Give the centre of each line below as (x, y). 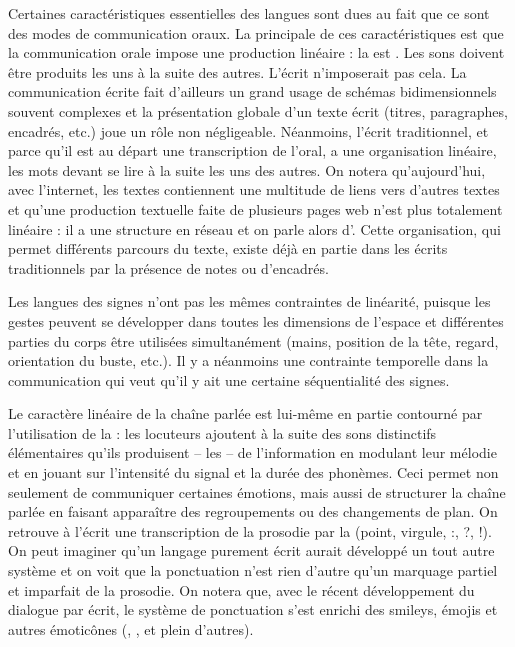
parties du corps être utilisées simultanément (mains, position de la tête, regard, (253, 340)
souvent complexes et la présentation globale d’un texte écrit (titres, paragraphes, (258, 110)
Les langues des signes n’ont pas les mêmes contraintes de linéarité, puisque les (249, 301)
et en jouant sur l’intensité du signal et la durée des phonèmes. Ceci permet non (253, 472)
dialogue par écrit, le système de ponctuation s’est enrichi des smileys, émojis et (253, 609)
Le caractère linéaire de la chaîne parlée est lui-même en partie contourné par (245, 413)
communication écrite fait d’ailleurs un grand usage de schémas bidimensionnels (252, 91)
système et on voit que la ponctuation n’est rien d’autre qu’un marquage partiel (253, 570)
